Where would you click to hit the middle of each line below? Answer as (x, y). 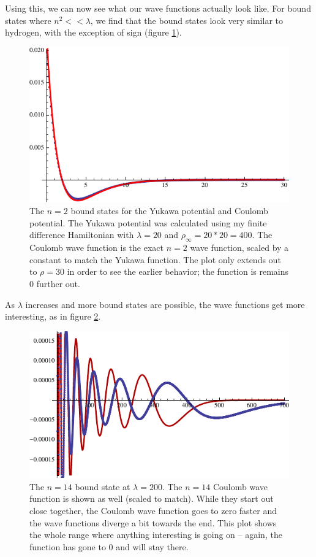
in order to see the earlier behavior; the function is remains (178, 271)
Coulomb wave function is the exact (97, 248)
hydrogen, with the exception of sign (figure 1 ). (93, 32)
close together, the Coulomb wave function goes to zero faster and (153, 510)
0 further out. (55, 283)
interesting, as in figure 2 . (53, 316)
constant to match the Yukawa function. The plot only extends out (155, 259)
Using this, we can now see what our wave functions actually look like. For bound (158, 8)
